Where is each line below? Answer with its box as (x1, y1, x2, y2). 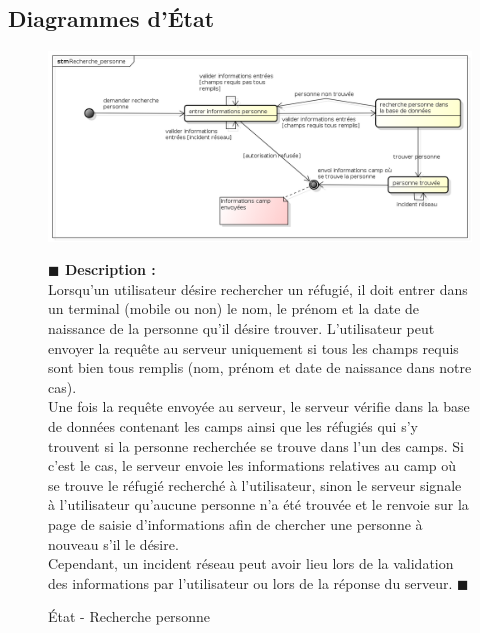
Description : (64, 259, 156, 280)
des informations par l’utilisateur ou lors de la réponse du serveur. (48, 572, 453, 593)
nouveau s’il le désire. (48, 533, 179, 554)
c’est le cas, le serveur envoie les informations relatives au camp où (48, 455, 457, 476)
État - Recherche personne (48, 606, 210, 627)
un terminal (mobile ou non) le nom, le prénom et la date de (48, 298, 420, 319)
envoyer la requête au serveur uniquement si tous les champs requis (48, 337, 459, 358)
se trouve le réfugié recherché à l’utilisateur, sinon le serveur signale (48, 474, 462, 495)
